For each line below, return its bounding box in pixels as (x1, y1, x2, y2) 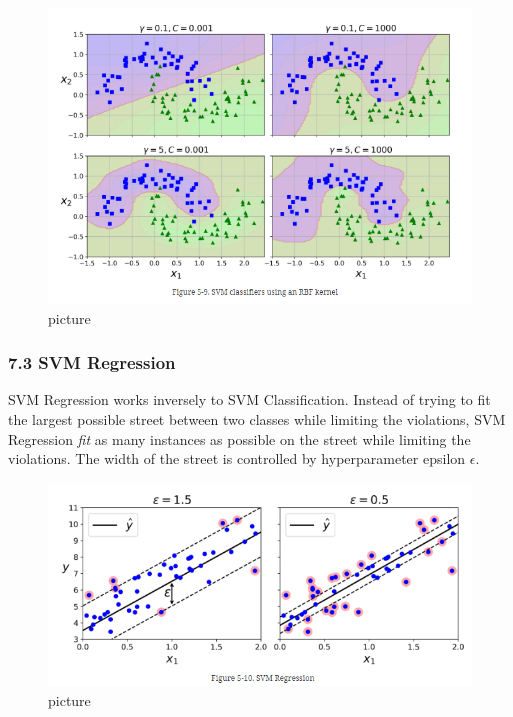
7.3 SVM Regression (8, 350, 176, 375)
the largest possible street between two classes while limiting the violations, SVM (8, 408, 506, 429)
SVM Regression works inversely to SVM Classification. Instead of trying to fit (8, 389, 491, 410)
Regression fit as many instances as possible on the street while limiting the (8, 428, 471, 449)
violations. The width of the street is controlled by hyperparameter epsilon (8, 448, 466, 469)
